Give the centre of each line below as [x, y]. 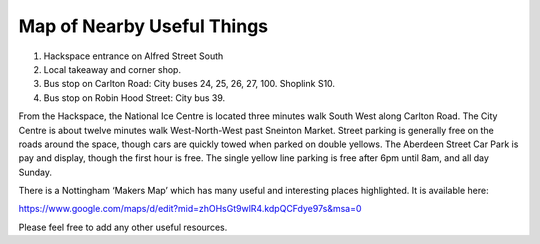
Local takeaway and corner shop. [112, 69]
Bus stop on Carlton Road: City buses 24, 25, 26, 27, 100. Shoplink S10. [189, 84]
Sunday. [35, 172]
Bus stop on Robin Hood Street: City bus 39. [134, 97]
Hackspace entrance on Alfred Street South [133, 56]
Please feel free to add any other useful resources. [123, 227]
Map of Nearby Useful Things [143, 26]
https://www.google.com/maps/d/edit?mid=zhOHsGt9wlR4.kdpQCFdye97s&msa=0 [190, 209]
